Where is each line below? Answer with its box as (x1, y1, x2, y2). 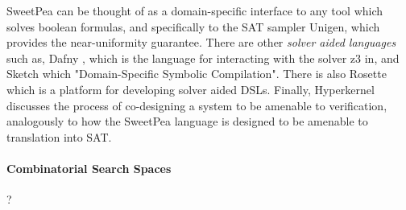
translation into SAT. (6, 128, 112, 145)
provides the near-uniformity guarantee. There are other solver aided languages (6, 34, 396, 51)
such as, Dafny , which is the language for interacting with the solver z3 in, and (6, 49, 400, 66)
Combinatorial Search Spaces (6, 159, 172, 176)
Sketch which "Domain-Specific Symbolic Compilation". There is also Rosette (6, 65, 387, 82)
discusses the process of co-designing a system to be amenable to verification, (6, 97, 387, 113)
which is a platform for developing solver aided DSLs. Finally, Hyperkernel (6, 80, 375, 97)
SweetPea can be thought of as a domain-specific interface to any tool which (6, 2, 383, 19)
